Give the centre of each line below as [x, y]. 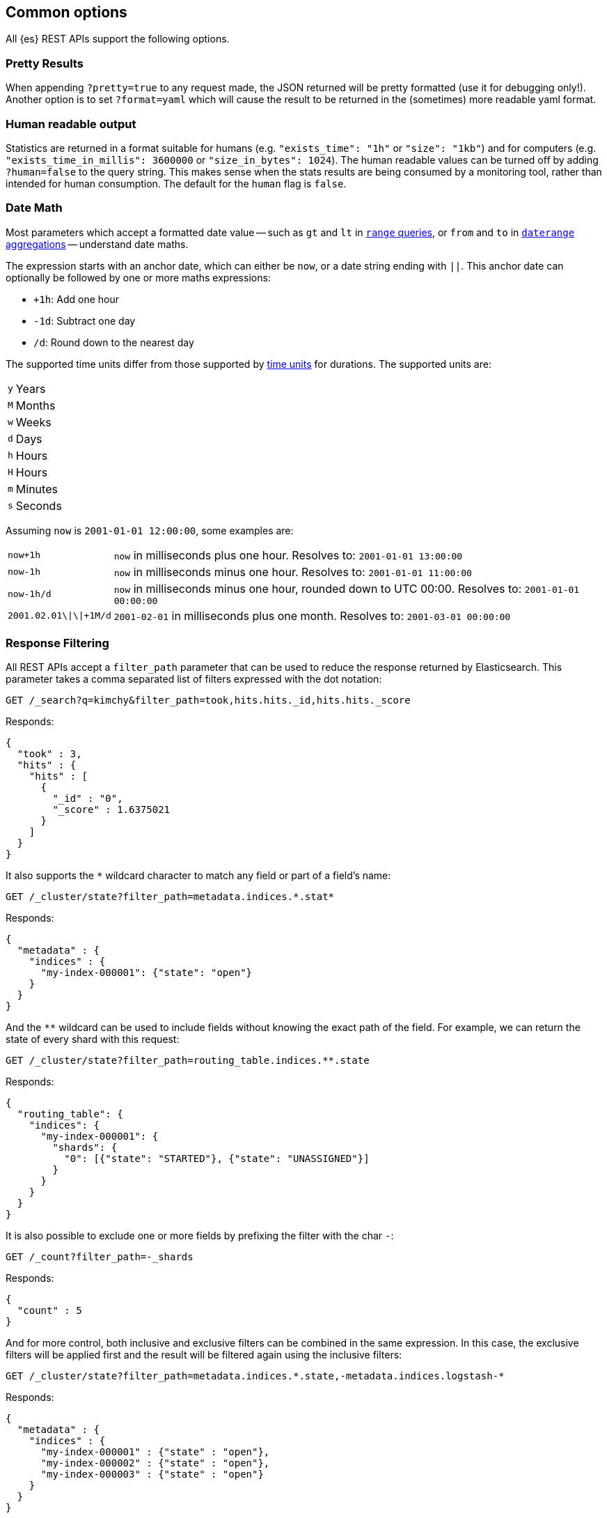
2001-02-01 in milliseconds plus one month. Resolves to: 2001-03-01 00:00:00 [312, 615]
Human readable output [71, 124]
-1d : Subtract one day [85, 320]
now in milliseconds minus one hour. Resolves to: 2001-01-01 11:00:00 [293, 572]
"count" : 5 [49, 1311]
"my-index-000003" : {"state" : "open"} [152, 1474]
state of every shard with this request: [93, 1039]
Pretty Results [45, 63]
